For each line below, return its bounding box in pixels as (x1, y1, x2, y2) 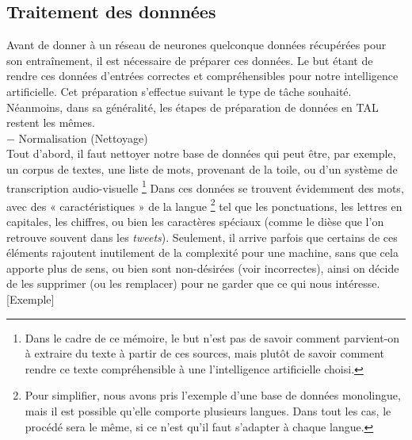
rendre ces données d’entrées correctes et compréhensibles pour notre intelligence (6, 67, 399, 84)
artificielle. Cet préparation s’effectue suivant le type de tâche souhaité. (6, 82, 352, 99)
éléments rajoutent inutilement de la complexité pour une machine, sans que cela (6, 244, 399, 261)
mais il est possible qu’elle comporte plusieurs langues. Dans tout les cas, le (25, 402, 391, 419)
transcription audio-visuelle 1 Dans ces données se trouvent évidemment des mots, (6, 177, 404, 196)
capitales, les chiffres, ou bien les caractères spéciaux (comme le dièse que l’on (6, 213, 384, 230)
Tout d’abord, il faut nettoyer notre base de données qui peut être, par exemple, (6, 145, 396, 162)
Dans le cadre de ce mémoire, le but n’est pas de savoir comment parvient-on (25, 329, 400, 346)
